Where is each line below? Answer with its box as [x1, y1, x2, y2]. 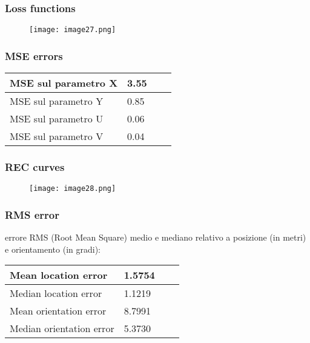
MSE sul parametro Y [10, 94, 104, 108]
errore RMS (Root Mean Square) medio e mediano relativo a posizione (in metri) [5, 231, 306, 244]
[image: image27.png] [29, 25, 116, 35]
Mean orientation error [10, 304, 107, 318]
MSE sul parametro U [10, 112, 104, 126]
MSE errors [5, 48, 63, 63]
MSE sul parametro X [10, 76, 118, 90]
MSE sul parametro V [10, 129, 104, 144]
